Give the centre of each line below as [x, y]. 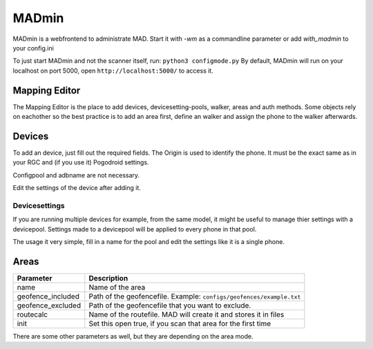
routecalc [32, 314]
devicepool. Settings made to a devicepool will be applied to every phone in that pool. [135, 229]
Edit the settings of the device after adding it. [77, 188]
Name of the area [117, 287]
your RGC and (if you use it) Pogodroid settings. [81, 162]
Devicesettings [39, 205]
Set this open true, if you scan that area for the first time [180, 323]
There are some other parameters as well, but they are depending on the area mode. [133, 336]
